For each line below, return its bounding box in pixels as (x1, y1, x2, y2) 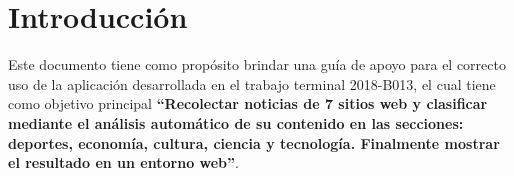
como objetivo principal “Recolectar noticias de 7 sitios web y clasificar (8, 93, 488, 114)
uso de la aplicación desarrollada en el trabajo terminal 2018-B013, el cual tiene (8, 73, 496, 94)
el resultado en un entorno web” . (8, 152, 239, 173)
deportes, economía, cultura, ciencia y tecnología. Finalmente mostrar (8, 132, 500, 153)
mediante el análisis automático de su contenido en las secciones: (8, 112, 464, 133)
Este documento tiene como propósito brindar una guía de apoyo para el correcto (8, 54, 506, 75)
